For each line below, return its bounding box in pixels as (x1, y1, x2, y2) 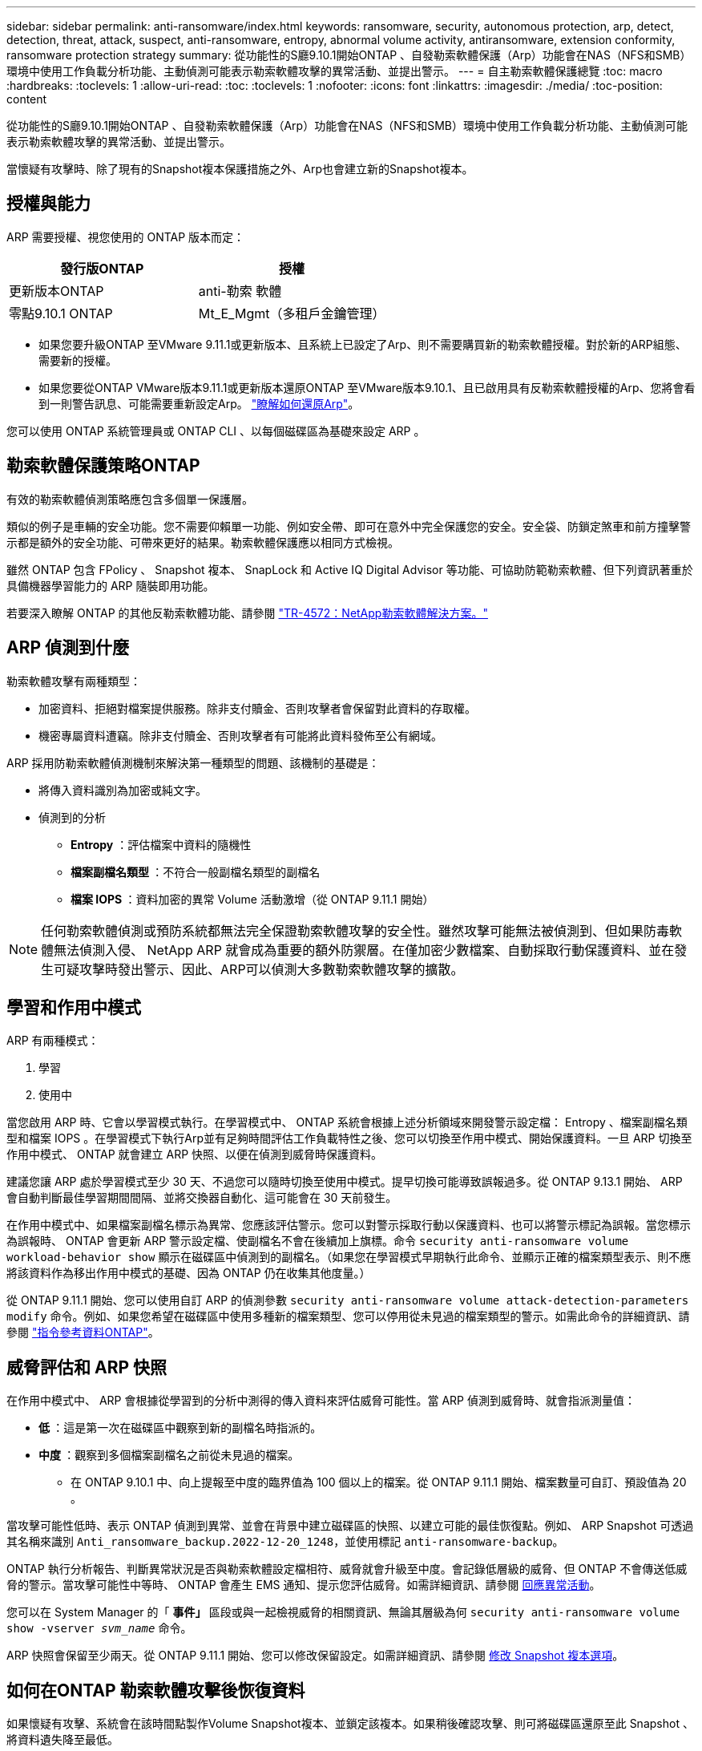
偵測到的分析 (38, 810, 106, 824)
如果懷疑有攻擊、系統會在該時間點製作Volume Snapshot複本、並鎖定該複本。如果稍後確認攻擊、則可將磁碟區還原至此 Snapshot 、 (6, 1717, 694, 1731)
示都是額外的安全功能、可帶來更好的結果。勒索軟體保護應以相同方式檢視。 (6, 535, 399, 549)
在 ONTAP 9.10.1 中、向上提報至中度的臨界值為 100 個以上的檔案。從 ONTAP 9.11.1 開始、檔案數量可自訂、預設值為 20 (71, 1475, 687, 1490)
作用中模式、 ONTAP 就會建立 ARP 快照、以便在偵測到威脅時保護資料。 (6, 1147, 383, 1162)
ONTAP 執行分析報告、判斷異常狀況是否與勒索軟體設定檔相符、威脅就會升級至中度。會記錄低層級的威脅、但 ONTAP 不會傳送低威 (6, 1562, 688, 1576)
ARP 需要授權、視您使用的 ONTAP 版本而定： (6, 229, 245, 244)
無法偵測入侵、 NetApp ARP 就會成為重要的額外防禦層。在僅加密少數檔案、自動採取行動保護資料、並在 (54, 941, 675, 958)
